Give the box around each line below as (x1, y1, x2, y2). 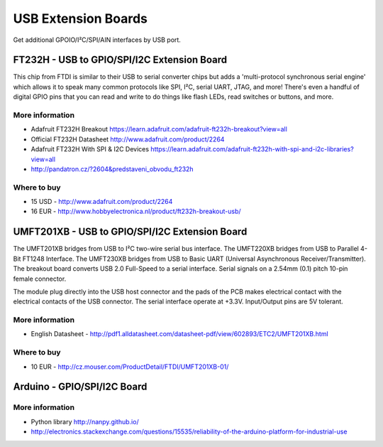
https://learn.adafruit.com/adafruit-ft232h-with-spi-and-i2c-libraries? (150, 145, 354, 154)
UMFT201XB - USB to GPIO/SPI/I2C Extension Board (13, 226, 248, 238)
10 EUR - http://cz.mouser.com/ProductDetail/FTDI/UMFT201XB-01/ (30, 362, 229, 371)
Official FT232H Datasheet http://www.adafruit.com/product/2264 (30, 135, 225, 144)
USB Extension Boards (13, 11, 148, 26)
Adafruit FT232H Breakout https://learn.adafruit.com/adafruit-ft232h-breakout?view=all (30, 125, 287, 134)
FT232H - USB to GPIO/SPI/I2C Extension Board (13, 54, 228, 66)
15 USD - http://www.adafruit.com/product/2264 (30, 198, 173, 206)
